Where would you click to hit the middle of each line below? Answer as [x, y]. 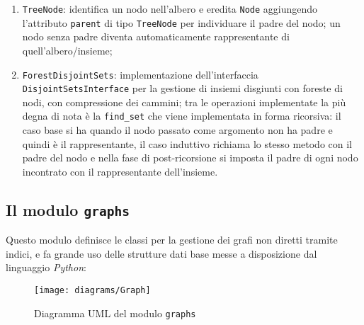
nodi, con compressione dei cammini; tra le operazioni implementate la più [184, 102]
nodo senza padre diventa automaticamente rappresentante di [156, 36]
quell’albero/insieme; [67, 50]
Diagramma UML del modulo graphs [115, 313]
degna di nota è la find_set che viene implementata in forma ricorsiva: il [182, 116]
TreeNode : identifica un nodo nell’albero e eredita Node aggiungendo [170, 8]
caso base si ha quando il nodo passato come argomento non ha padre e [177, 130]
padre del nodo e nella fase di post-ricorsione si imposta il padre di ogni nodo [190, 158]
